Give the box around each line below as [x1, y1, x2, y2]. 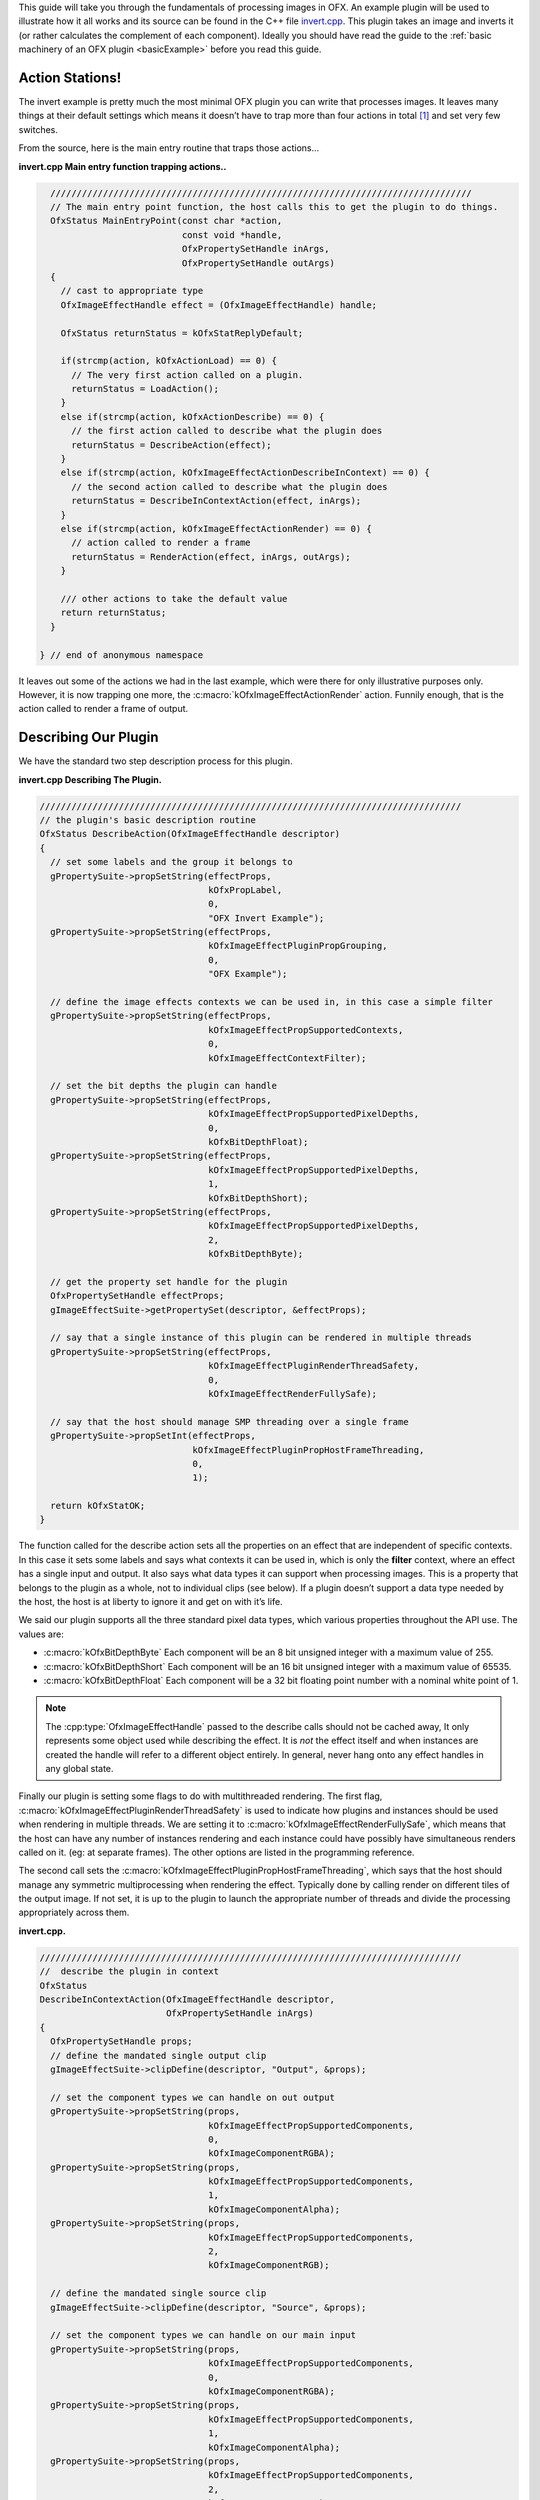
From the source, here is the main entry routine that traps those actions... [18, 142, 320, 154]
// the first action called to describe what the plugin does [71, 425, 383, 437]
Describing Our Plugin [18, 729, 159, 746]
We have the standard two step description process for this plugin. [18, 755, 294, 767]
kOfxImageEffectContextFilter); [208, 1052, 367, 1064]
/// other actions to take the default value [60, 593, 288, 604]
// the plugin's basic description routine [39, 814, 257, 825]
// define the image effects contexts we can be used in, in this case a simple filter [50, 996, 494, 1008]
